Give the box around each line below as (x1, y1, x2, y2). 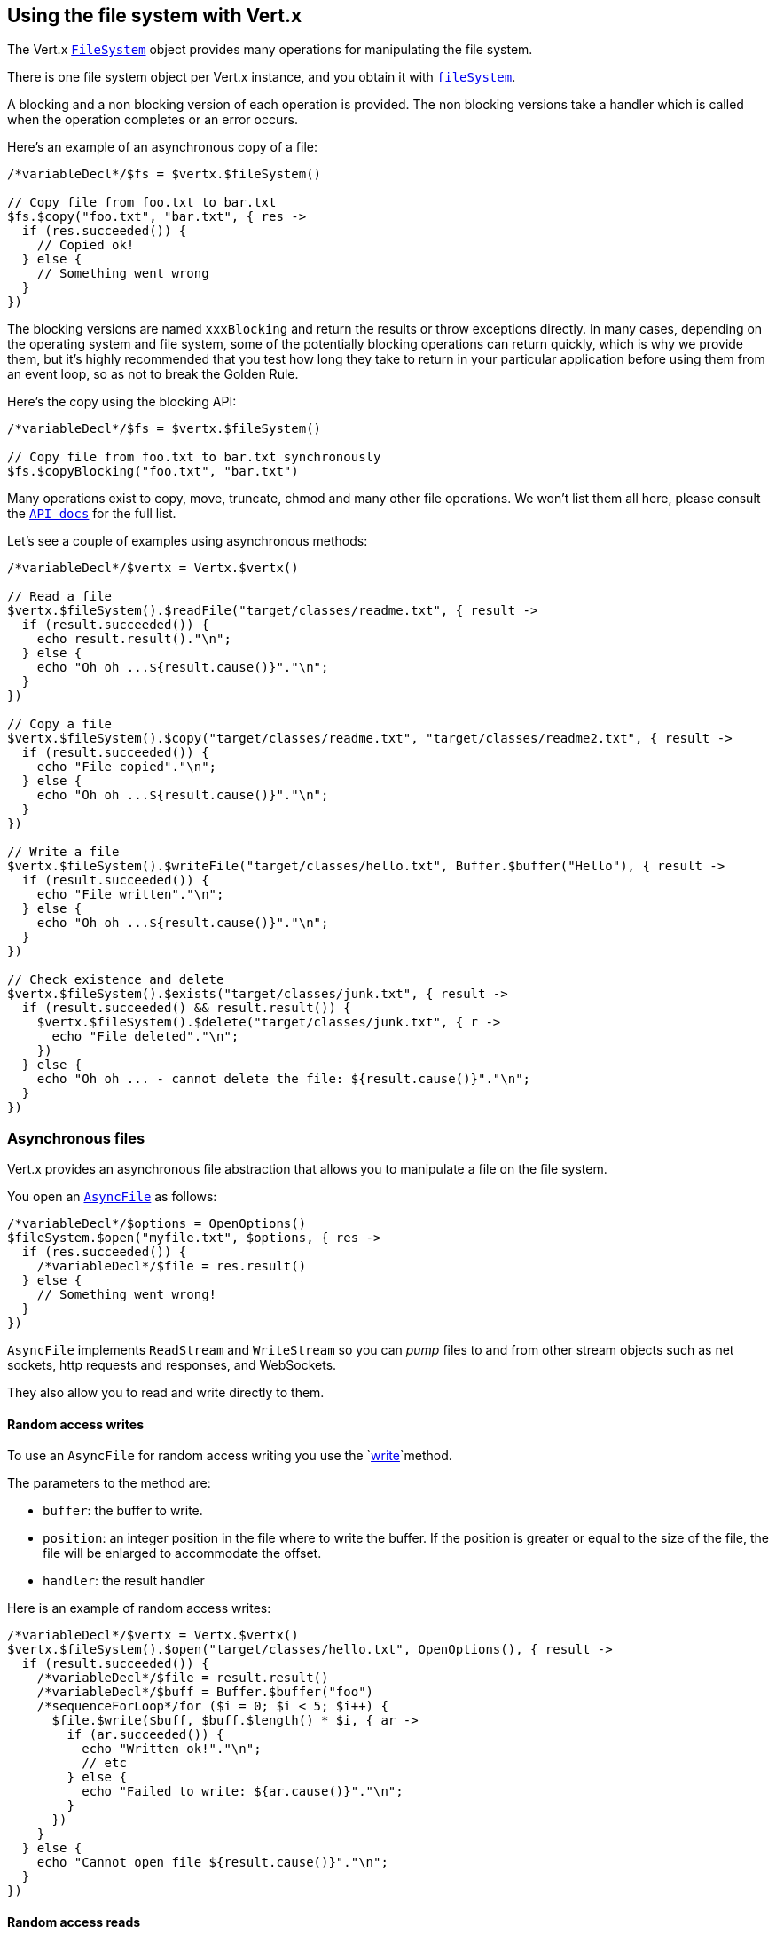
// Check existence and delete (7, 972, 224, 987)
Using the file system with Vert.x (7, 4, 302, 27)
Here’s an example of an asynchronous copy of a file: (7, 139, 317, 155)
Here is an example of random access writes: (7, 1600, 271, 1616)
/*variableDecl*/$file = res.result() (36, 1259, 307, 1274)
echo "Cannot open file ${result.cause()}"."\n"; (36, 1855, 388, 1870)
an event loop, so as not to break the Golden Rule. (7, 366, 299, 382)
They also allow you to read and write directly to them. (7, 1385, 325, 1401)
